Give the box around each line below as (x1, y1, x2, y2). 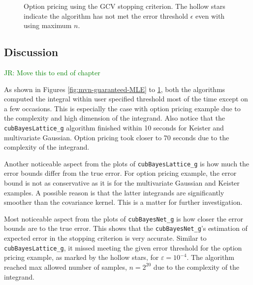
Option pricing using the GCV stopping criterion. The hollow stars (24, 1, 225, 11)
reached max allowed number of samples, (4, 261, 127, 272)
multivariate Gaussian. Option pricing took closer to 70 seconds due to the (4, 132, 229, 142)
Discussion (4, 44, 59, 60)
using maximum (24, 20, 72, 31)
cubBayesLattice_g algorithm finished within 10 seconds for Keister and (4, 122, 224, 132)
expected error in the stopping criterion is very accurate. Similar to (4, 233, 207, 243)
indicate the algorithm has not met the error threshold (24, 10, 189, 21)
